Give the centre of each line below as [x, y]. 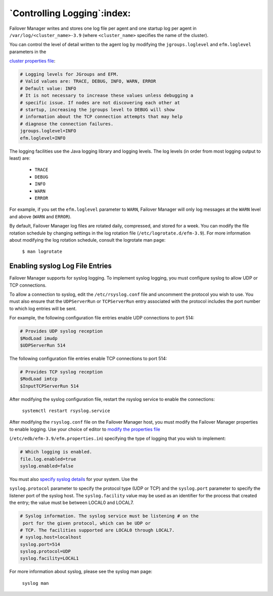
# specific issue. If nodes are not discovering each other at [100, 103]
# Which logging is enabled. [56, 452]
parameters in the [28, 52]
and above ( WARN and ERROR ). [40, 216]
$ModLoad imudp [39, 338]
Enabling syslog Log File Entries [61, 266]
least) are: [20, 158]
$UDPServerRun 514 [43, 345]
